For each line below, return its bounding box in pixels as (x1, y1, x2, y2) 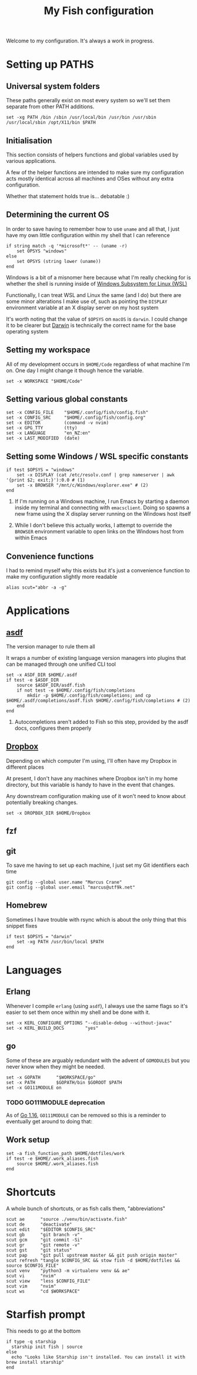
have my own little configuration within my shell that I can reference (6, 231, 171, 239)
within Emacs (14, 534, 48, 542)
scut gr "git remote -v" (6, 1242, 81, 1248)
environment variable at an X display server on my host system (6, 304, 159, 311)
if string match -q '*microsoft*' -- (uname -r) (6, 243, 128, 249)
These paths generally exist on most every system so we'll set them (6, 97, 171, 104)
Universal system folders (6, 81, 100, 91)
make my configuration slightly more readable (6, 573, 118, 580)
